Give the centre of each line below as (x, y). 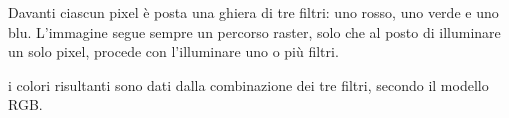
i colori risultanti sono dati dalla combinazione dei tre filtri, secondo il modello (248, 84)
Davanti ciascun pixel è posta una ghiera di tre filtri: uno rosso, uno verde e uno (253, 12)
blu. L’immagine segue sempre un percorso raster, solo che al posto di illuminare (254, 31)
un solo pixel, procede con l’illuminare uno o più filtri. (173, 51)
